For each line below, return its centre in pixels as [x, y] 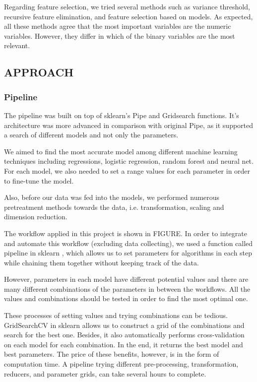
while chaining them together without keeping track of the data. [101, 262]
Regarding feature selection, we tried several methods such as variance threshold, [127, 6]
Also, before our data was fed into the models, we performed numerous [112, 197]
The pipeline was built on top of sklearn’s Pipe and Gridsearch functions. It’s [122, 115]
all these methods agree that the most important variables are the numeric [118, 26]
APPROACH [39, 72]
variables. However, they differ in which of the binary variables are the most [120, 35]
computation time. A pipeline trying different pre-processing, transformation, [121, 364]
